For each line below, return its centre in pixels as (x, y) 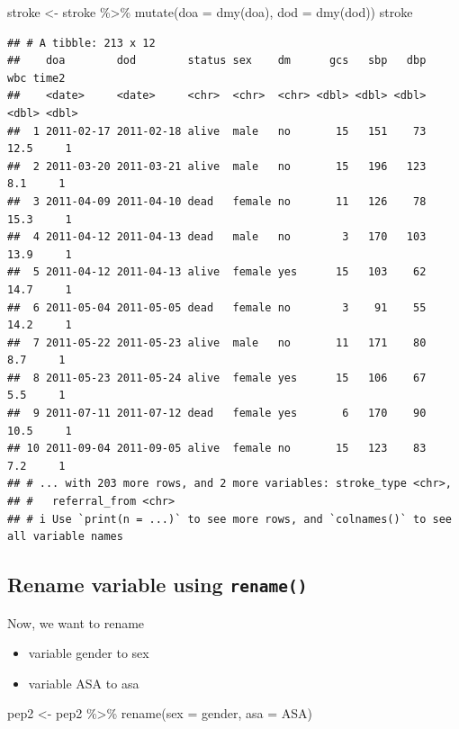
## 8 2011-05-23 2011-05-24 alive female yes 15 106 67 (217, 378)
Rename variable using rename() (157, 585)
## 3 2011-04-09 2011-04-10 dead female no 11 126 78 (217, 201)
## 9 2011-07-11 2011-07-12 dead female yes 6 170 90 (217, 414)
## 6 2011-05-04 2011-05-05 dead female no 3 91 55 (217, 307)
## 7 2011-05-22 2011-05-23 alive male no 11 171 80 (217, 342)
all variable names (65, 537)
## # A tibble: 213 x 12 (81, 43)
